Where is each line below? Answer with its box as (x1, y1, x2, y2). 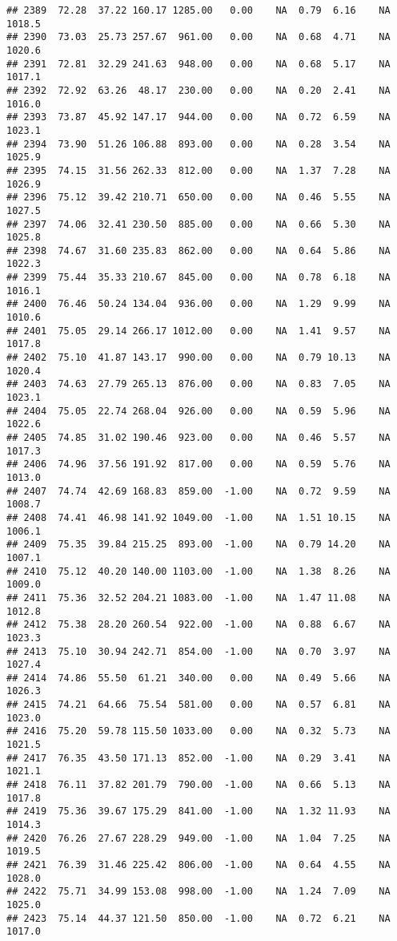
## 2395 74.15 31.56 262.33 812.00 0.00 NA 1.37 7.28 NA (6, 164, 391, 176)
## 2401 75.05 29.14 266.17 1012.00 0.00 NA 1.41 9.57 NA (6, 325, 391, 337)
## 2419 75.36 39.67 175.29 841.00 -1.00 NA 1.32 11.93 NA (6, 806, 391, 818)
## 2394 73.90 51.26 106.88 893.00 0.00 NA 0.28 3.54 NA (6, 138, 391, 150)
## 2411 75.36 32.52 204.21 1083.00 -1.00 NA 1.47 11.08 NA (6, 592, 391, 604)
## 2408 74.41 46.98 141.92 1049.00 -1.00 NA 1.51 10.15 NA (6, 511, 391, 523)
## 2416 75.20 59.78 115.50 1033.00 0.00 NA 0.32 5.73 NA (6, 725, 391, 737)
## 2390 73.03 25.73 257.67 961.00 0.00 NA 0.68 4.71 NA (6, 31, 391, 43)
